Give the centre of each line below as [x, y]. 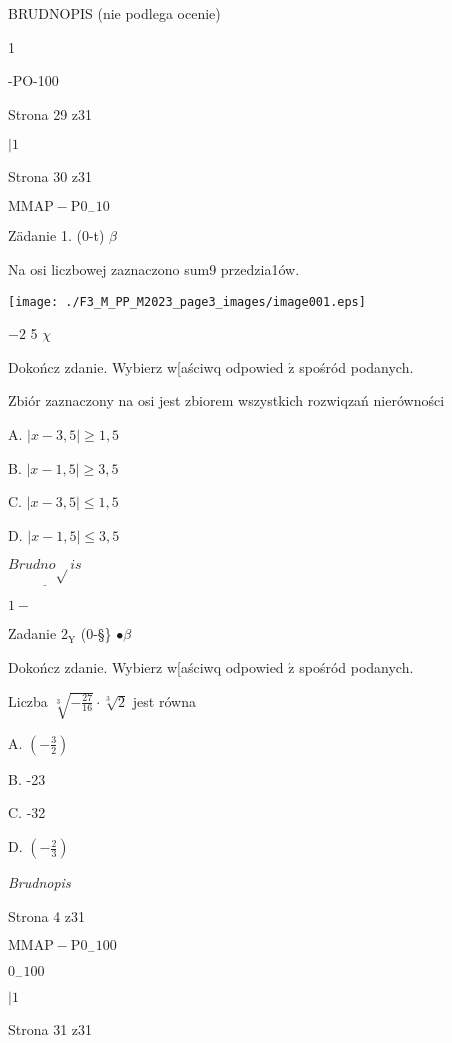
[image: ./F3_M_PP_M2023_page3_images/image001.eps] [187, 301]
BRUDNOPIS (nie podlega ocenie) [114, 13]
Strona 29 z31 [50, 113]
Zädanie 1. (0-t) [56, 235]
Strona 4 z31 [47, 915]
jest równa [164, 700]
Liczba [28, 700]
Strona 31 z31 [50, 1029]
